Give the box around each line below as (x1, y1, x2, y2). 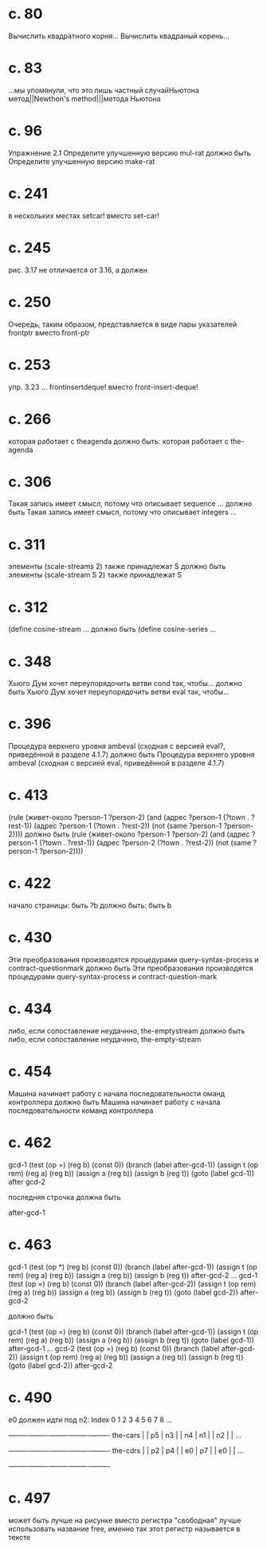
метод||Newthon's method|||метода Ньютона (8, 93, 161, 104)
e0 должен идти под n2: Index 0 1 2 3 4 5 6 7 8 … (8, 1415, 173, 1425)
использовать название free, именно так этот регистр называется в (8, 1523, 241, 1534)
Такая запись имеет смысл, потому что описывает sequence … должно (8, 499, 253, 508)
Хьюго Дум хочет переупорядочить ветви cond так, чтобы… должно (8, 679, 243, 688)
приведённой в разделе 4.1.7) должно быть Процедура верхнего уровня (8, 750, 255, 759)
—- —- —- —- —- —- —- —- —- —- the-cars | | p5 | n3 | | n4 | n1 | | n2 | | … (8, 1430, 241, 1440)
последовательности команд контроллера (8, 1105, 154, 1115)
